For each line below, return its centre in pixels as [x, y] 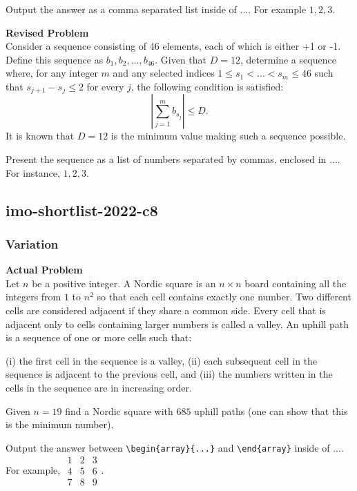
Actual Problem [44, 270]
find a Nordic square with [119, 411]
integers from [33, 297]
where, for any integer [52, 73]
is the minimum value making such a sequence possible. [228, 136]
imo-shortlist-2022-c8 [82, 210]
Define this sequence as [55, 59]
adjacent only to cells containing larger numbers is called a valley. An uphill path [177, 324]
